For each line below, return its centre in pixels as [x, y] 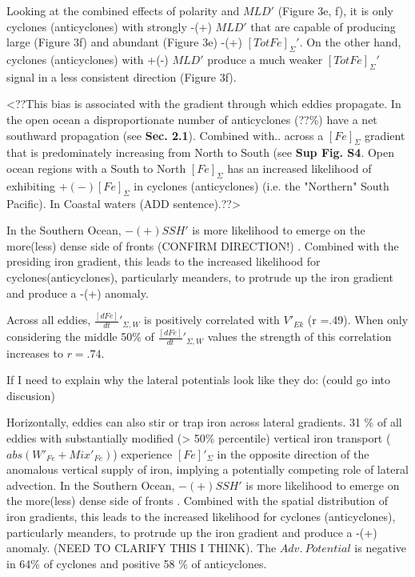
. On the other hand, [350, 42]
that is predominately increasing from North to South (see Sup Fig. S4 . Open [200, 152]
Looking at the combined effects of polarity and [123, 10]
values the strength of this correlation [299, 337]
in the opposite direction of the [293, 453]
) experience [143, 453]
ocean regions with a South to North [96, 168]
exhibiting [31, 185]
